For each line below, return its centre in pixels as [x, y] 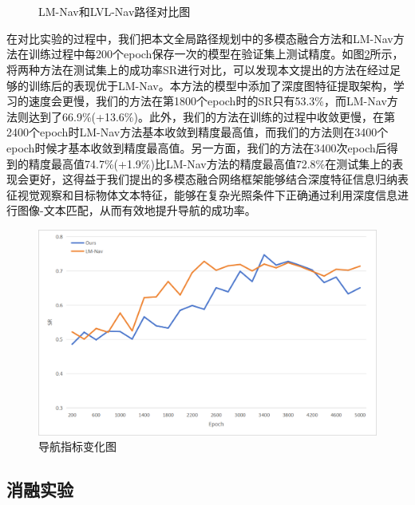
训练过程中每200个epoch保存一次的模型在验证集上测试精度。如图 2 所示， [216, 54]
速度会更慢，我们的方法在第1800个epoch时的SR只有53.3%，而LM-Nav [207, 101]
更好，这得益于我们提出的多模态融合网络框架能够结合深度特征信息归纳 [213, 179]
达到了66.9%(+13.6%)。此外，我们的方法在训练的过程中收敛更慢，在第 [211, 116]
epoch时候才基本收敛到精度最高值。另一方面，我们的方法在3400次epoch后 [197, 147]
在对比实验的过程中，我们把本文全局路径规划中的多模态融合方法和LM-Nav [200, 38]
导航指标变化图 [77, 446]
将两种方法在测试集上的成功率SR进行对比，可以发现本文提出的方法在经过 [198, 69]
